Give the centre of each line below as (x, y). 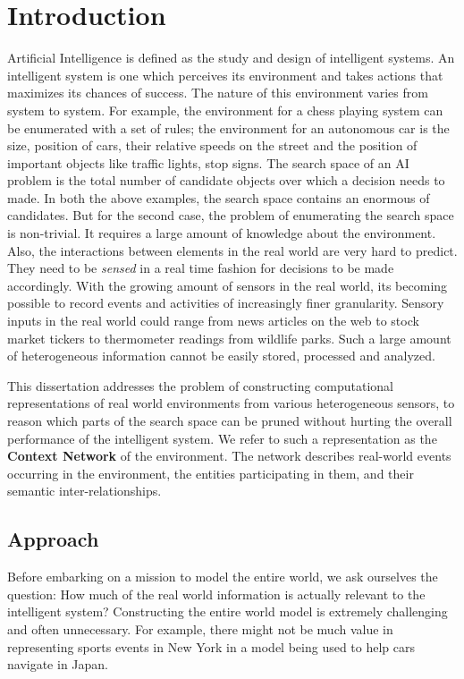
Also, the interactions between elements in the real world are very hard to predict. (232, 250)
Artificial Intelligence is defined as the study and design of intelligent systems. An (231, 58)
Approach (53, 539)
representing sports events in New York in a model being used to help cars (211, 646)
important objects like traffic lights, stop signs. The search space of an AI (208, 162)
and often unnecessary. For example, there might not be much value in (200, 628)
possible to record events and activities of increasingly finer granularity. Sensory (226, 303)
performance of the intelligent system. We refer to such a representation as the (222, 438)
